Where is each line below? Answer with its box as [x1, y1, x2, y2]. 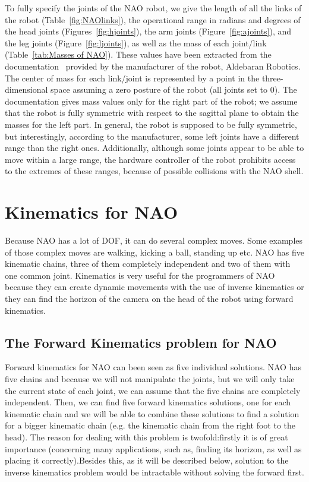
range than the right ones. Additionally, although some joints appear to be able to [5, 141, 304, 154]
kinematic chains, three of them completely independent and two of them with [5, 257, 291, 270]
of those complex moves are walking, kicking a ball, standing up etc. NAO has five [5, 245, 304, 258]
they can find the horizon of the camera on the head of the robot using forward [5, 292, 294, 304]
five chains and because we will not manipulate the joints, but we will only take [5, 372, 295, 385]
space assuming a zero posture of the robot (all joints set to [51, 83, 268, 96]
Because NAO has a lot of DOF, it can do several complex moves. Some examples [5, 234, 303, 247]
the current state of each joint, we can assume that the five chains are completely [5, 384, 301, 396]
